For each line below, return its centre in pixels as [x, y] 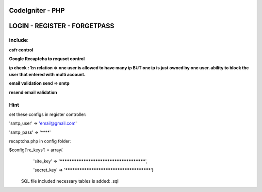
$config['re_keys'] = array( [36, 150]
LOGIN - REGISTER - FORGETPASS [62, 26]
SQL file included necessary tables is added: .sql [70, 181]
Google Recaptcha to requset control [47, 59]
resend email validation [33, 92]
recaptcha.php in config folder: [40, 141]
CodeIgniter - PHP [37, 10]
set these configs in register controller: [48, 114]
